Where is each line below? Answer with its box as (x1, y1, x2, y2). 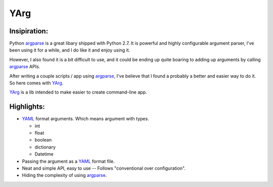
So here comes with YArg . (9, 80, 64, 86)
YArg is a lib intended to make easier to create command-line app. (9, 89, 147, 96)
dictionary (34, 144, 56, 150)
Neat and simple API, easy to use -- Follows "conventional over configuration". (22, 165, 186, 171)
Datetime (34, 151, 54, 157)
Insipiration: (9, 27, 49, 35)
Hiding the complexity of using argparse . (22, 172, 107, 178)
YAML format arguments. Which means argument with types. (22, 116, 149, 122)
